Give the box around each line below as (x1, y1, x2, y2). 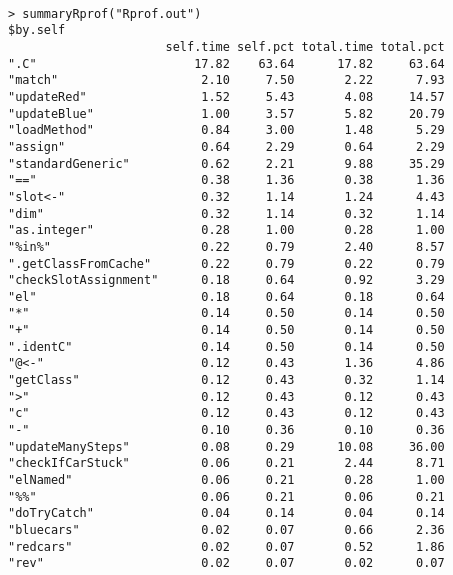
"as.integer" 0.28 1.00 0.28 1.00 (8, 223, 445, 238)
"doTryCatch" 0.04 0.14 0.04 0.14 (8, 506, 445, 521)
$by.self (8, 23, 66, 38)
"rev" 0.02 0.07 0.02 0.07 (8, 556, 445, 571)
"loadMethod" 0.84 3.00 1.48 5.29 (8, 123, 445, 138)
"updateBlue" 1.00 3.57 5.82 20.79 (8, 106, 445, 121)
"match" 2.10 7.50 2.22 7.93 (8, 73, 445, 88)
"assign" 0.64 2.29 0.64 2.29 (8, 139, 445, 154)
